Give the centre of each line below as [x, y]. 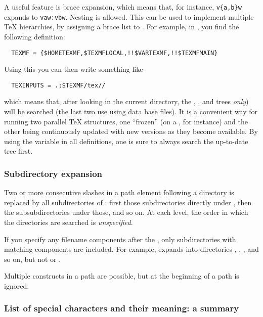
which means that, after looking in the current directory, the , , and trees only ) [126, 101]
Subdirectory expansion [53, 173]
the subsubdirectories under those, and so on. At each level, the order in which [126, 212]
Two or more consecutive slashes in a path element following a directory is [119, 192]
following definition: [35, 36]
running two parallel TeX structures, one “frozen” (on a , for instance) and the [126, 121]
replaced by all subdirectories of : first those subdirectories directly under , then [128, 202]
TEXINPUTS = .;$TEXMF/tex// [58, 85]
